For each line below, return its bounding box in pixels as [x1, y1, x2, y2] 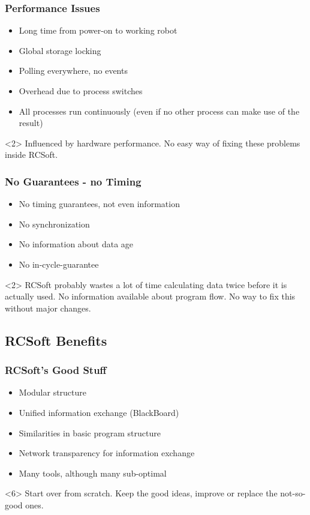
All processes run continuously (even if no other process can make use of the [19, 104, 300, 117]
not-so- [280, 487, 306, 499]
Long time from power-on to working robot [19, 24, 177, 37]
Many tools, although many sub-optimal [19, 466, 167, 479]
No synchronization [19, 217, 90, 230]
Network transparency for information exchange [19, 447, 195, 459]
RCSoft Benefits [5, 331, 107, 349]
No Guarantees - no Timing [5, 173, 142, 188]
